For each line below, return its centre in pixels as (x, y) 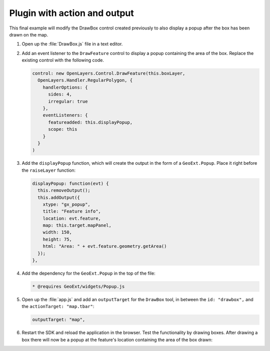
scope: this (63, 129)
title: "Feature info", (72, 211)
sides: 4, (60, 94)
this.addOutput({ (59, 197)
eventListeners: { (65, 115)
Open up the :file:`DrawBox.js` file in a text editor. (72, 44)
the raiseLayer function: (49, 170)
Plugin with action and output (72, 13)
